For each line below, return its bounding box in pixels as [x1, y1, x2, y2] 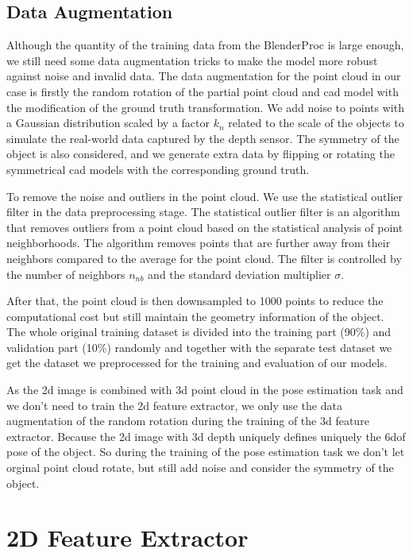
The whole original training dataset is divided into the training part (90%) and [6, 323, 392, 340]
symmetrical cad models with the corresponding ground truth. [6, 160, 310, 177]
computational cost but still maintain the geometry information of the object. [6, 307, 384, 324]
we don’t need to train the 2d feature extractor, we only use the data [6, 396, 342, 413]
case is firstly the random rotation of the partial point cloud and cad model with [6, 83, 399, 99]
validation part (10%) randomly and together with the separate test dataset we [6, 338, 392, 355]
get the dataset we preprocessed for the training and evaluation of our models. [6, 354, 388, 371]
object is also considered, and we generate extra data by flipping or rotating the [6, 145, 395, 162]
